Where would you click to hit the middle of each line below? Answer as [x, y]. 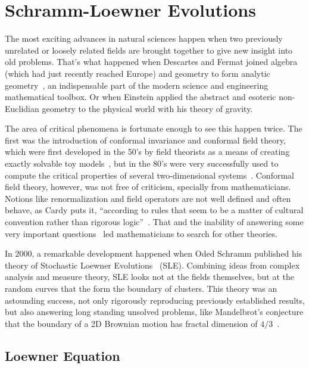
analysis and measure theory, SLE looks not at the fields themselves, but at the [149, 277]
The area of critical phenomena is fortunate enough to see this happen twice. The [154, 128]
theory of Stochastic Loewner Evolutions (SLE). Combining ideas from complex [152, 265]
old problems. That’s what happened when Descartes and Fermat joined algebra [151, 62]
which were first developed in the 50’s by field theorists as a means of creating [147, 152]
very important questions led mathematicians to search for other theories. [141, 233]
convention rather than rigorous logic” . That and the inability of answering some [154, 222]
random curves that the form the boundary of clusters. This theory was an [141, 288]
